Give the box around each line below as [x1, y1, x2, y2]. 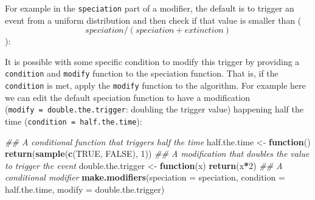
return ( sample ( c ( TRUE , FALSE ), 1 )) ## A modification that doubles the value [5, 147, 310, 160]
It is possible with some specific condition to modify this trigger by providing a [5, 55, 300, 67]
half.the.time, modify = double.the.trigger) [5, 183, 165, 196]
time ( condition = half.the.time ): [5, 115, 142, 127]
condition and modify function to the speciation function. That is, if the [5, 67, 279, 80]
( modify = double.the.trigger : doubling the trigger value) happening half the [5, 103, 303, 116]
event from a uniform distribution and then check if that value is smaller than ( [5, 13, 302, 26]
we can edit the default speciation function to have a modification [5, 91, 250, 103]
